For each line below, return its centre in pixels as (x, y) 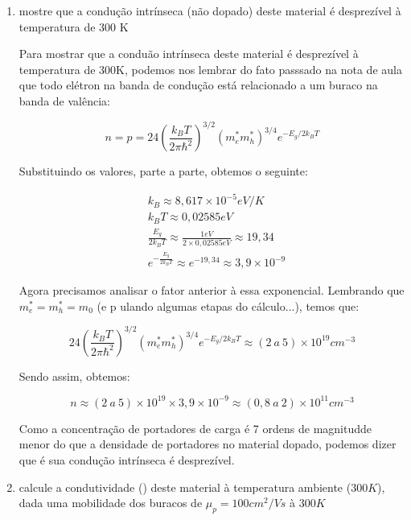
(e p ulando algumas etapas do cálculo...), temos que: (228, 305)
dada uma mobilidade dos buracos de (111, 503)
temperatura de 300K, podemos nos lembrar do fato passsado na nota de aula (210, 69)
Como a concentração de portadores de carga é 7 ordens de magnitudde (195, 428)
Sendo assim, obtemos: (74, 376)
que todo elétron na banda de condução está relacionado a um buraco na (198, 85)
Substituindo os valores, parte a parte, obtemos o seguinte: (163, 171)
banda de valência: (64, 100)
